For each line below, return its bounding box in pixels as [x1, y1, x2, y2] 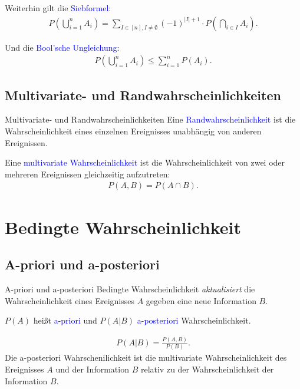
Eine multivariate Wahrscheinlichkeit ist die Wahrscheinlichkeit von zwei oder [5, 156, 285, 169]
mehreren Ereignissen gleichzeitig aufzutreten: [5, 167, 170, 180]
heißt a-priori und [33, 314, 97, 327]
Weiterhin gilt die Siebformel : [5, 2, 111, 14]
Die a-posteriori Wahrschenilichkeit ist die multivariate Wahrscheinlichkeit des [5, 351, 287, 364]
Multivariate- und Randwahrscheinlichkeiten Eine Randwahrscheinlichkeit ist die [5, 113, 296, 126]
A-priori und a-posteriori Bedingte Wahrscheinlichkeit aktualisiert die [5, 283, 255, 295]
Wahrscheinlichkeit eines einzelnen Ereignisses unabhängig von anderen [5, 125, 262, 137]
